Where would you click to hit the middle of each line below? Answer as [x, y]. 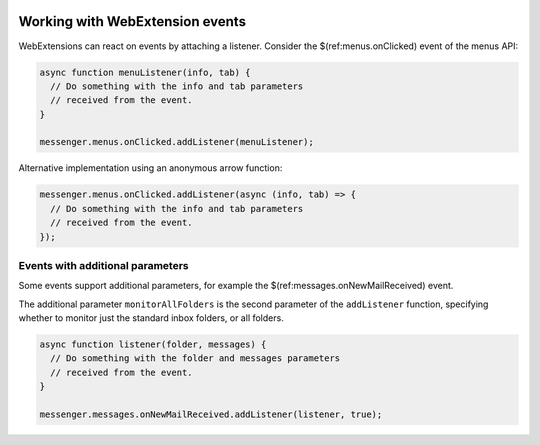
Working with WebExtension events [132, 21]
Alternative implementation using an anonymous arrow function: [150, 168]
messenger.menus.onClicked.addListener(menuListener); [176, 142]
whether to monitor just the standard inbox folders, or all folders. [151, 318]
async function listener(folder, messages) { [153, 344]
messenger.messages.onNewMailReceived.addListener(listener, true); [211, 414]
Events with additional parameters [103, 265]
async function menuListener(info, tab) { [145, 72]
